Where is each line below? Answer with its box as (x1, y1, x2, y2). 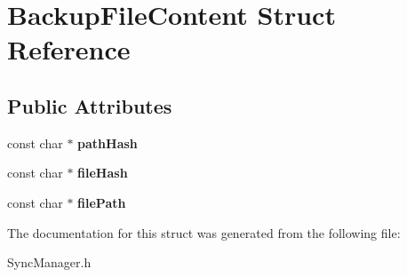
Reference (7, 31, 131, 67)
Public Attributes (7, 91, 172, 119)
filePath (77, 193, 126, 211)
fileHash (77, 163, 128, 182)
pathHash (77, 133, 138, 152)
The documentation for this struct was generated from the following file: (7, 223, 401, 241)
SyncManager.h (7, 253, 92, 272)
